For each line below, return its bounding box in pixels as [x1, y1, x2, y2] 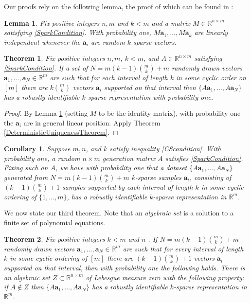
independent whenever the [4, 36, 80, 47]
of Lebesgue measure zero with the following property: [86, 272, 244, 282]
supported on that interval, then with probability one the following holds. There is [4, 263, 245, 273]
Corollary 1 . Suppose [4, 143, 71, 153]
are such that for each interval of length [50, 72, 168, 82]
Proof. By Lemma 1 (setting [4, 108, 88, 118]
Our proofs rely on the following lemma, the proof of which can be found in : [4, 1, 233, 11]
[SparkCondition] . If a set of [4, 62, 88, 72]
